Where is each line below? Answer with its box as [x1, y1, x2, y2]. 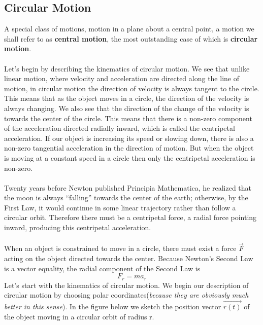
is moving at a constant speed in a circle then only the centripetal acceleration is [4, 152, 255, 163]
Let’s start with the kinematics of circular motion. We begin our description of [4, 279, 249, 290]
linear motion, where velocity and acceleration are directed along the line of [4, 73, 239, 84]
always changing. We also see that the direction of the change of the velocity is [4, 102, 249, 113]
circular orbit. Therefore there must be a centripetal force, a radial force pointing [4, 212, 257, 223]
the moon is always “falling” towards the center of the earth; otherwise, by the [4, 192, 248, 203]
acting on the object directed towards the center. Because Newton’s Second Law [4, 253, 253, 264]
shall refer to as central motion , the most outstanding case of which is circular [4, 33, 258, 44]
